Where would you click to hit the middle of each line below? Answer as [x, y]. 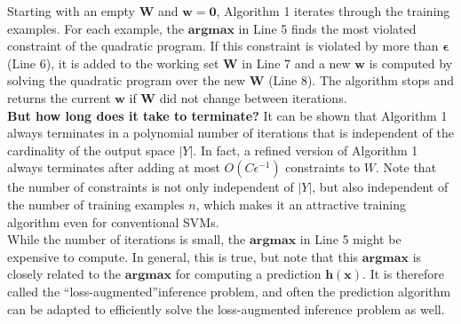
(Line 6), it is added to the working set [113, 63]
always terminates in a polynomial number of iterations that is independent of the [230, 133]
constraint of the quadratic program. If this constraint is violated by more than [223, 46]
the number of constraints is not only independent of [151, 187]
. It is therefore [404, 274]
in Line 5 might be [350, 239]
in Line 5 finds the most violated [327, 28]
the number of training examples [96, 204]
